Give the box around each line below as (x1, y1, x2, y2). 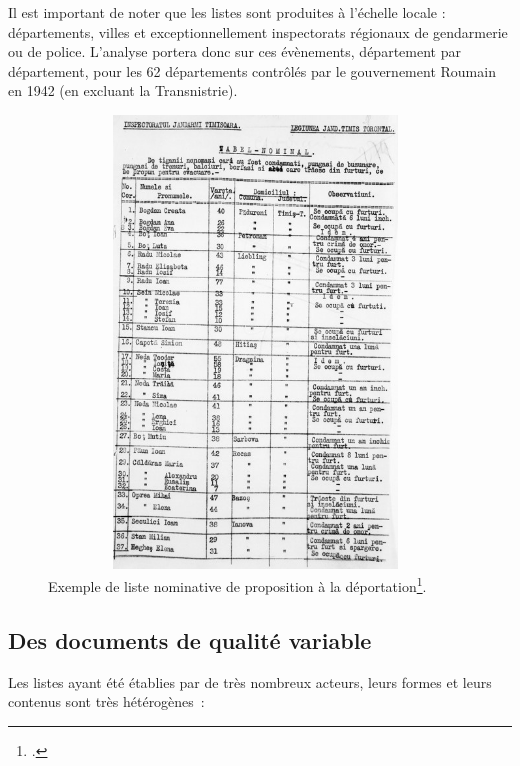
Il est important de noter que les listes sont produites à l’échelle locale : (8, 2, 446, 22)
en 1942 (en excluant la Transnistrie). (8, 80, 238, 101)
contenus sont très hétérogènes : (8, 691, 205, 712)
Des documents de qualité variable (8, 624, 372, 655)
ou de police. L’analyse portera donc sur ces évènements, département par (8, 41, 461, 62)
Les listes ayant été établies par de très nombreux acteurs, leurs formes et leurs (8, 671, 492, 692)
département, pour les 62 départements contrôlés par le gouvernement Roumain (8, 60, 496, 81)
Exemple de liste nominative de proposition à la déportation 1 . (48, 573, 427, 596)
